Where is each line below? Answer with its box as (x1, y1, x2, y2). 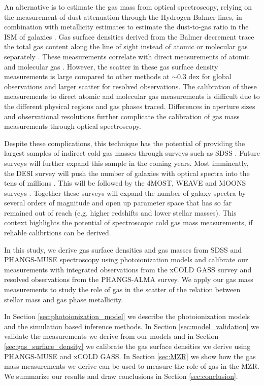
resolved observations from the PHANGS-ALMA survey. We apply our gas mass (4, 274, 253, 285)
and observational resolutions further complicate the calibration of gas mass (4, 111, 240, 121)
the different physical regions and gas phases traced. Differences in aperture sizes (4, 100, 255, 111)
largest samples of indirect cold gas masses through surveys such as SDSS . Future (4, 148, 260, 158)
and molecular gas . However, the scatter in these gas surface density (4, 61, 218, 72)
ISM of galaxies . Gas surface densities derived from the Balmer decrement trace (4, 31, 254, 42)
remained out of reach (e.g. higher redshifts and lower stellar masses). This (4, 207, 237, 218)
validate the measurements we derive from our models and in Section (4, 331, 219, 341)
